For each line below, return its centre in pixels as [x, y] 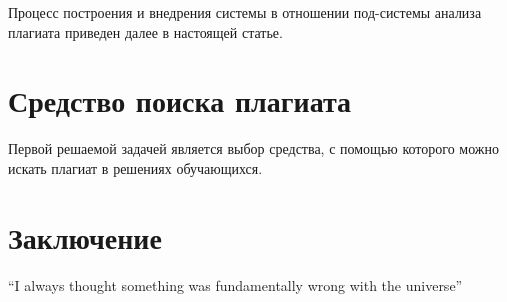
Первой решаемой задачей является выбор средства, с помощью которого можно [253, 148]
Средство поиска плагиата [180, 100]
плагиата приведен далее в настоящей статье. [145, 31]
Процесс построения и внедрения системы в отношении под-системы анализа [245, 12]
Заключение [85, 236]
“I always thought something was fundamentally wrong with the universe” [235, 284]
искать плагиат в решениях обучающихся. [135, 167]
